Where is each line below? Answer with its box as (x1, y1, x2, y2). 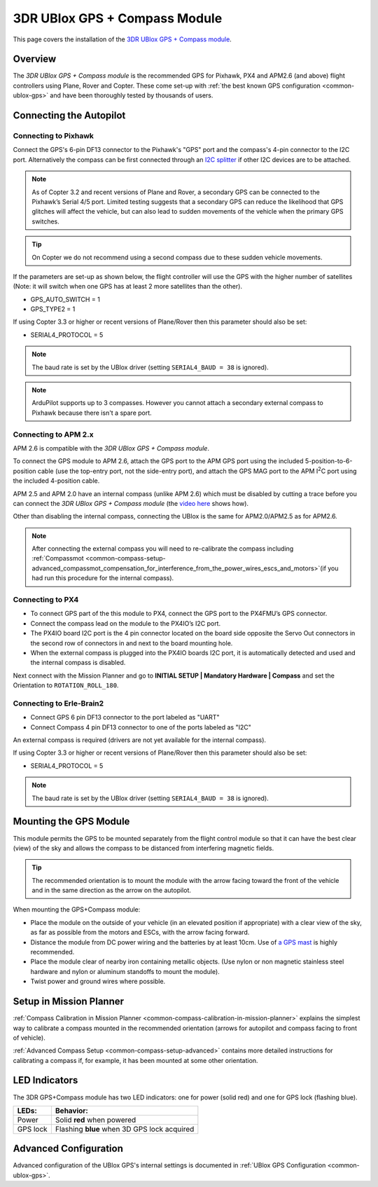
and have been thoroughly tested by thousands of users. (50, 91, 213, 100)
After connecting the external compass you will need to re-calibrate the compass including (31, 544, 294, 553)
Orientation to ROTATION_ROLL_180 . (13, 681, 119, 689)
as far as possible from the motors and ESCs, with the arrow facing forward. (30, 928, 250, 937)
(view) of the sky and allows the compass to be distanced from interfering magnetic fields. (13, 844, 274, 852)
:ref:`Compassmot (31, 554, 84, 563)
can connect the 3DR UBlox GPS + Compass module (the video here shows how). (13, 499, 248, 507)
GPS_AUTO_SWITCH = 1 (30, 295, 101, 303)
